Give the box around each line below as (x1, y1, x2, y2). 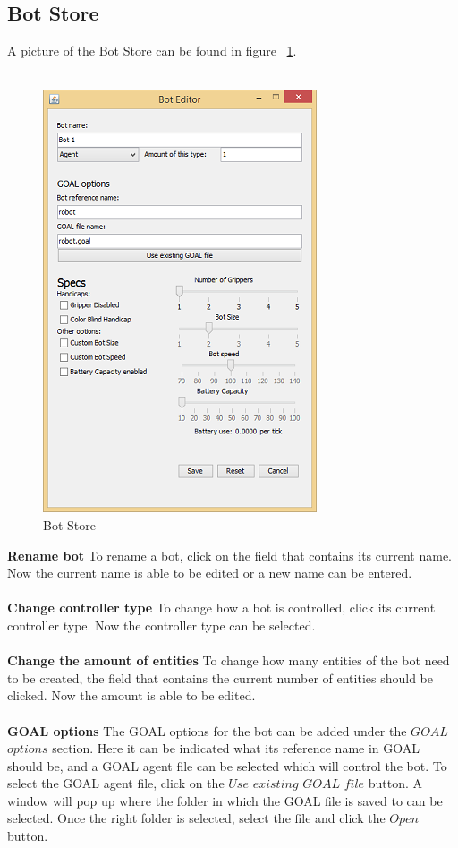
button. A (368, 774, 423, 792)
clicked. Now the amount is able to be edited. (7, 686, 256, 705)
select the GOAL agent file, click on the (7, 774, 225, 792)
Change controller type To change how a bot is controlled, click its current (7, 598, 436, 617)
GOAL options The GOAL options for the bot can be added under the (7, 721, 407, 740)
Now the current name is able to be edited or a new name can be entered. (7, 563, 412, 582)
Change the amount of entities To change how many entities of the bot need (7, 651, 450, 670)
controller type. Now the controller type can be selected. (7, 615, 316, 634)
